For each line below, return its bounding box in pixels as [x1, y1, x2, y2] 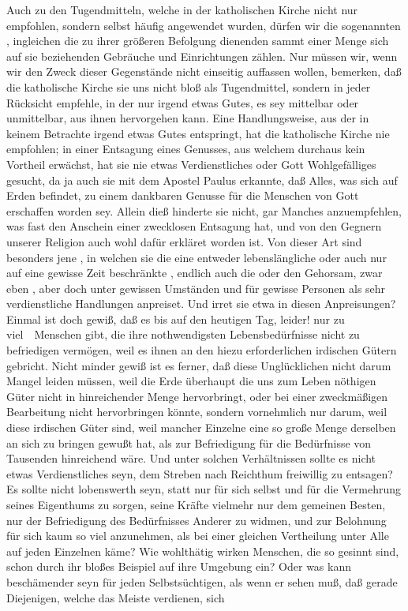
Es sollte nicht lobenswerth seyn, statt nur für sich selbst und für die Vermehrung [6, 481, 402, 497]
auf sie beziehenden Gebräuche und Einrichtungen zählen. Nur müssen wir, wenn [6, 47, 398, 64]
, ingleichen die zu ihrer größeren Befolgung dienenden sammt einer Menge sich [6, 32, 389, 49]
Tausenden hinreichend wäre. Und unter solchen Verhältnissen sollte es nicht [6, 450, 376, 467]
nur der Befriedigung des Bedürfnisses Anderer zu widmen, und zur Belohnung [6, 512, 387, 528]
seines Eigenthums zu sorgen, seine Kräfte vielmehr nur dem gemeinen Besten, [6, 497, 386, 512]
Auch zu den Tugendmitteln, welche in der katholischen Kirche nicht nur [6, 2, 358, 17]
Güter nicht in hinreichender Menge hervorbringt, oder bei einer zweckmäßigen [6, 388, 388, 404]
